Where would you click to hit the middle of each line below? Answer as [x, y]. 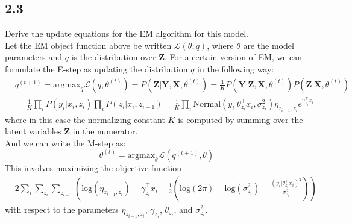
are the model [269, 45]
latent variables [33, 131]
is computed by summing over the [240, 119]
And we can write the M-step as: [65, 143]
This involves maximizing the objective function [93, 167]
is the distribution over [114, 57]
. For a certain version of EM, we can [234, 57]
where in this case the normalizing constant [85, 119]
